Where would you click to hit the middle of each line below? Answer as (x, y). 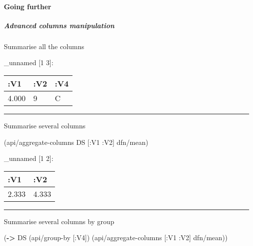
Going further (28, 6)
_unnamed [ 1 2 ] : (29, 158)
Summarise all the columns (44, 46)
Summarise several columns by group (59, 221)
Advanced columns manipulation (59, 25)
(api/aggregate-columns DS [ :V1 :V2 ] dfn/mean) (76, 142)
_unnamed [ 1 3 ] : (29, 62)
